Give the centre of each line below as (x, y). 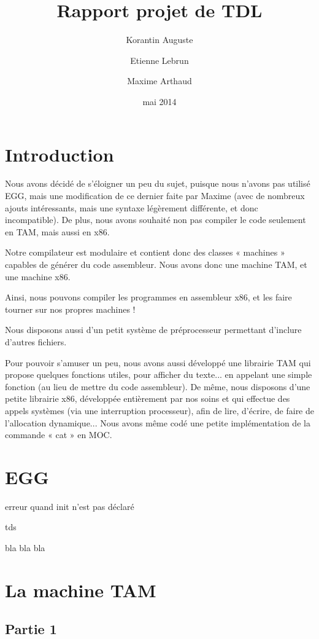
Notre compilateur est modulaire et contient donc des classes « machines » (145, 252)
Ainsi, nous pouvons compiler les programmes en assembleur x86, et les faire (148, 297)
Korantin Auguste (159, 40)
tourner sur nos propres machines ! (70, 309)
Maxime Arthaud (159, 81)
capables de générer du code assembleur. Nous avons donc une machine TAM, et (156, 264)
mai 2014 (159, 101)
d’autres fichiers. (36, 341)
